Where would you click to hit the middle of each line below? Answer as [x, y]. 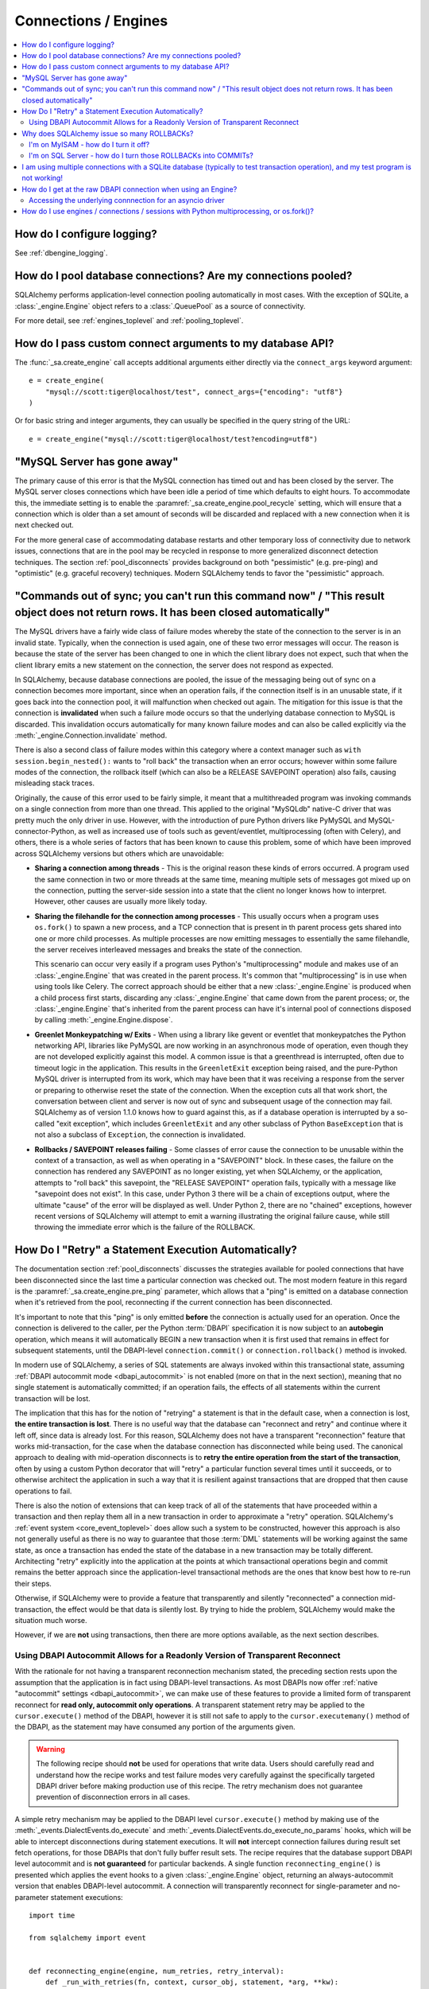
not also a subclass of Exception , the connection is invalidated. [140, 1135]
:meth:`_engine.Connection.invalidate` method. [91, 735]
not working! [43, 178]
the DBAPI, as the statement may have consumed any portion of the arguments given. [155, 1727]
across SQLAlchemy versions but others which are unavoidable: [119, 853]
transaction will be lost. [52, 1398]
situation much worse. [51, 1620]
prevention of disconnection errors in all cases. [113, 1797]
